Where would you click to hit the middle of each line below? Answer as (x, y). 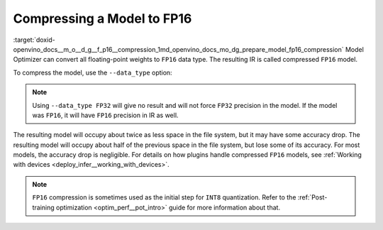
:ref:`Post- (312, 197)
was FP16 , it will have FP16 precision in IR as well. (105, 115)
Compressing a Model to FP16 (102, 18)
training (43, 207)
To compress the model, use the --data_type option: (93, 72)
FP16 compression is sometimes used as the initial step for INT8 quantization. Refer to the (164, 197)
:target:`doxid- (34, 40)
